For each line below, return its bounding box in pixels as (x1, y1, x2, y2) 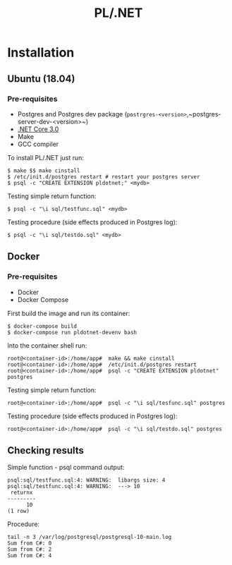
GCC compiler (17, 140, 59, 148)
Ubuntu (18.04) (7, 73, 75, 85)
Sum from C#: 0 (7, 540, 52, 547)
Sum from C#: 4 (7, 552, 52, 559)
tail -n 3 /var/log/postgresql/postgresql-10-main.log (7, 534, 172, 541)
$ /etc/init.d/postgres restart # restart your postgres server (7, 173, 200, 181)
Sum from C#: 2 (7, 546, 52, 553)
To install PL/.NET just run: (7, 153, 85, 162)
